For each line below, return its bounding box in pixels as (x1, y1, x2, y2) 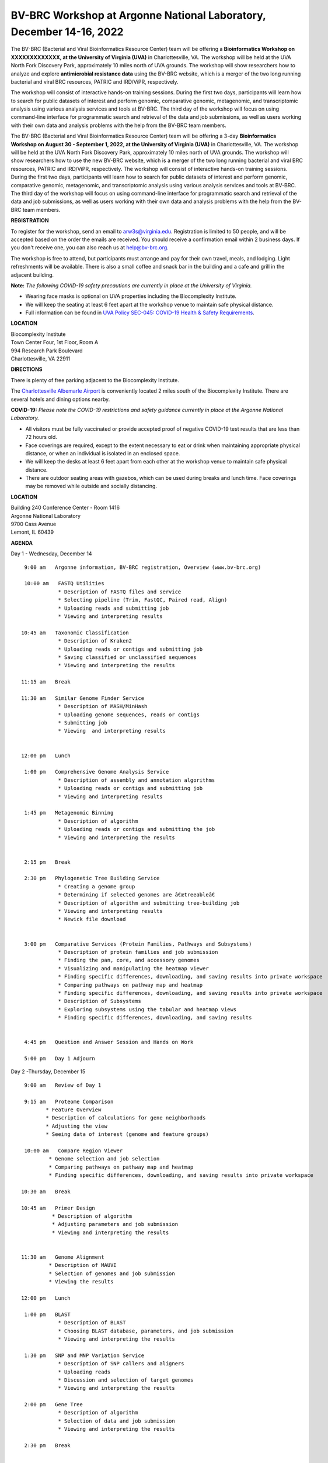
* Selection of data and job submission (58, 1417, 175, 1424)
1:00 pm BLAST (24, 1311, 71, 1318)
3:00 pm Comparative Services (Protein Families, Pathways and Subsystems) (24, 940, 252, 947)
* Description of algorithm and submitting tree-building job (58, 899, 240, 906)
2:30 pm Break (24, 1443, 71, 1449)
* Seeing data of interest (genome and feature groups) (46, 1131, 210, 1138)
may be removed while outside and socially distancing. (25, 483, 158, 490)
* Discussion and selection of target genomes (58, 1376, 194, 1383)
